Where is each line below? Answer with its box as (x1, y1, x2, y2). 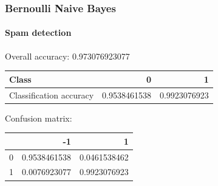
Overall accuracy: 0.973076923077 (5, 49, 130, 62)
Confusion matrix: (5, 111, 72, 124)
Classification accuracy (9, 88, 94, 101)
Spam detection (5, 26, 72, 39)
